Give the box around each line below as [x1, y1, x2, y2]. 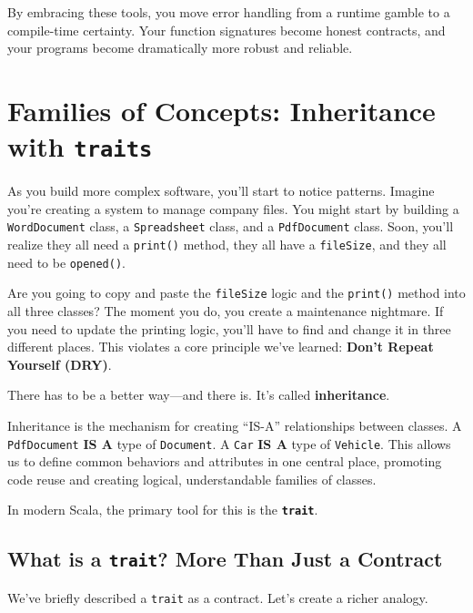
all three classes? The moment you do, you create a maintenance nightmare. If [7, 301, 444, 321]
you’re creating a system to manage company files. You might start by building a [7, 199, 459, 218]
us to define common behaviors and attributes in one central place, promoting [7, 452, 442, 471]
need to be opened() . [7, 252, 126, 271]
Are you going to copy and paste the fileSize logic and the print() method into [7, 283, 466, 302]
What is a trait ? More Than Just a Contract [7, 545, 443, 573]
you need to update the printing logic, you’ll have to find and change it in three [7, 319, 451, 338]
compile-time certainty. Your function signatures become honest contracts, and [7, 20, 446, 39]
